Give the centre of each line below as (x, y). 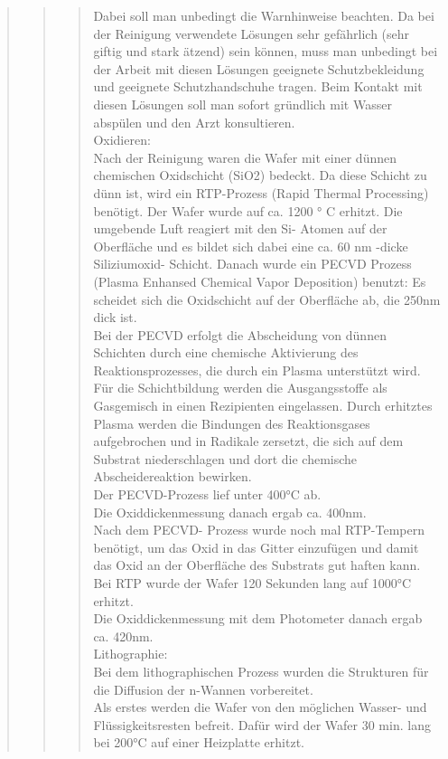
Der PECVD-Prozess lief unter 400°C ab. (207, 494)
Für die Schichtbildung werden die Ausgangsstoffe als (240, 388)
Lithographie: (131, 654)
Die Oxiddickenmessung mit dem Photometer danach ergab (258, 618)
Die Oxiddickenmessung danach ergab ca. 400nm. (230, 512)
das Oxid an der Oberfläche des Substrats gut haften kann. (257, 565)
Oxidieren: (122, 140)
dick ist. (115, 317)
